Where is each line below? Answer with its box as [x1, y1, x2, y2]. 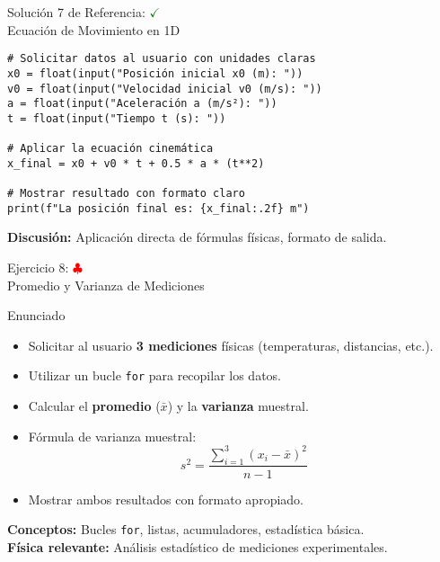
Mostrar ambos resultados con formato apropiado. [28, 489, 304, 508]
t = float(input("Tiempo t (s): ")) [7, 112, 226, 125]
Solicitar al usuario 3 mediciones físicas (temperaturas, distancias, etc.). [28, 335, 434, 354]
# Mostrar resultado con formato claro [7, 187, 245, 201]
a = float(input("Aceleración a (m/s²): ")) [7, 97, 277, 111]
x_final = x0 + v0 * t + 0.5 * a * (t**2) [7, 156, 265, 170]
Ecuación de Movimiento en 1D [7, 20, 180, 39]
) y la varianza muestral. [167, 397, 309, 415]
